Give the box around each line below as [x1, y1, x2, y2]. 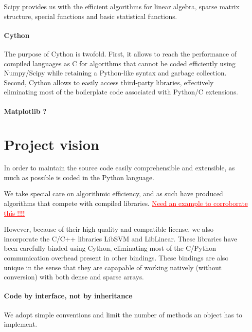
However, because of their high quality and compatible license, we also [4, 224, 214, 234]
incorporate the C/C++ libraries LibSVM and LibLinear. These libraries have [4, 233, 237, 243]
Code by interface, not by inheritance [4, 291, 132, 301]
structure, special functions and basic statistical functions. [4, 11, 177, 21]
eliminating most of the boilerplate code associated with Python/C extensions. [4, 87, 238, 97]
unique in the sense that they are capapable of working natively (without [4, 262, 222, 272]
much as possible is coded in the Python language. [4, 172, 154, 182]
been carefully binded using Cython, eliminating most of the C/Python [4, 243, 216, 253]
